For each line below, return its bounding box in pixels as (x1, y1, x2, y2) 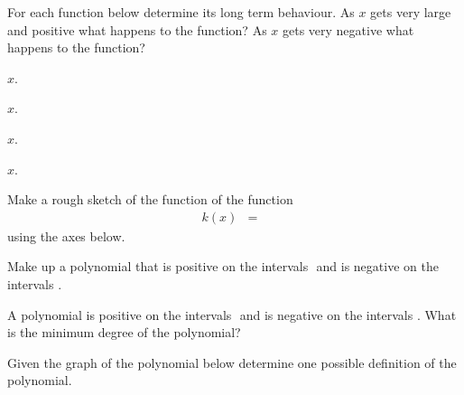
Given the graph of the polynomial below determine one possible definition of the (7, 353, 457, 371)
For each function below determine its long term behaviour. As (7, 3, 355, 21)
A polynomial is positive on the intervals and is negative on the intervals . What (7, 305, 457, 324)
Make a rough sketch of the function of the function (7, 190, 293, 209)
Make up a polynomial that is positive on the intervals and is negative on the (7, 257, 439, 276)
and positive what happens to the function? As (7, 20, 267, 39)
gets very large (370, 3, 451, 21)
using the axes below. (7, 226, 125, 245)
